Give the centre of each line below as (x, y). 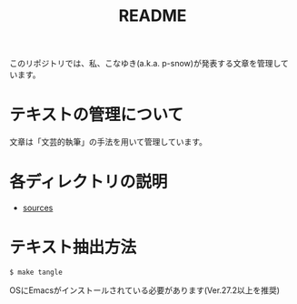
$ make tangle (36, 272)
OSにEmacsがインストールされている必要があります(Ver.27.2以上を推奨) (144, 290)
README (153, 16)
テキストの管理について (97, 115)
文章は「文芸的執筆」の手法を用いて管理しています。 (108, 142)
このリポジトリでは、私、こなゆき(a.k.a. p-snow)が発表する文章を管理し (145, 64)
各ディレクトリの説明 (89, 182)
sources (38, 208)
